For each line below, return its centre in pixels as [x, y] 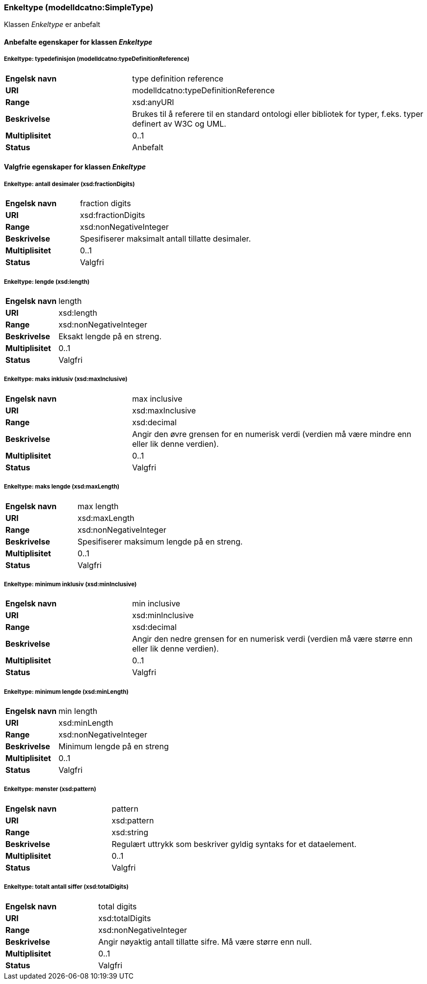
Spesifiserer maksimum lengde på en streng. [160, 541]
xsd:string [130, 832]
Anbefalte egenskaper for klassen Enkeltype [78, 42]
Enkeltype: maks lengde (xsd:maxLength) [62, 487]
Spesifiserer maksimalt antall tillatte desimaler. [166, 239]
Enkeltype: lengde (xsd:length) [47, 282]
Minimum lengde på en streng [114, 747]
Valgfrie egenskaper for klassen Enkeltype [75, 167]
